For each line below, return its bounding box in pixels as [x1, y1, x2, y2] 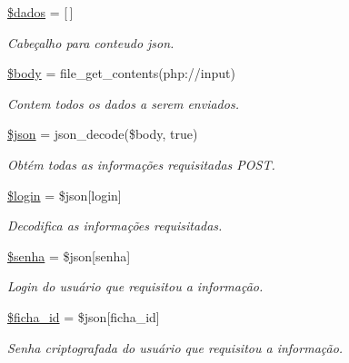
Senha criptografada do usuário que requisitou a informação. [7, 338, 344, 357]
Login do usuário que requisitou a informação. [7, 277, 264, 296]
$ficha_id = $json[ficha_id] [7, 307, 160, 326]
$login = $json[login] [7, 185, 122, 204]
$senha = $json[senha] [7, 246, 131, 265]
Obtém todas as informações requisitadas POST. [7, 154, 275, 173]
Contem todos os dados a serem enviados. [7, 93, 239, 113]
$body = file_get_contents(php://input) [7, 64, 235, 83]
